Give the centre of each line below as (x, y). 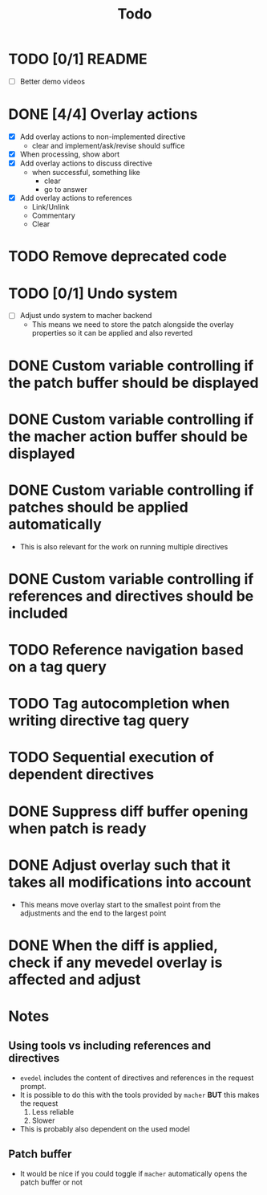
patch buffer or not (51, 1182)
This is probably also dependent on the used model (105, 1128)
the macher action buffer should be (128, 436)
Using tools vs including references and (109, 1046)
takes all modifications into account (130, 882)
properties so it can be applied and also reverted (112, 333)
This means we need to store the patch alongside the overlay (133, 324)
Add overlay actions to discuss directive (86, 163)
